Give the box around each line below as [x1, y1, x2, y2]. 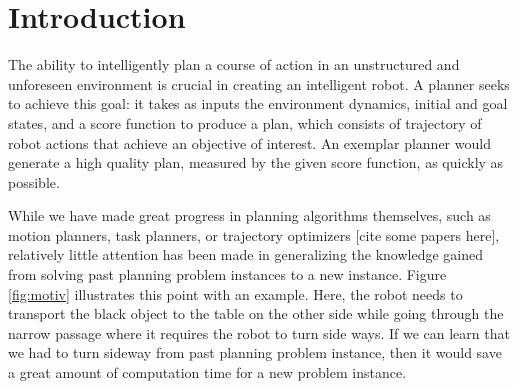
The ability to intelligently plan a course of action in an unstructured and [8, 54, 460, 75]
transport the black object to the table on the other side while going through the [8, 303, 504, 324]
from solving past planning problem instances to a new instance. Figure [8, 264, 447, 285]
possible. [8, 171, 60, 192]
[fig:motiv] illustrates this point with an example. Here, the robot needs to [8, 283, 463, 304]
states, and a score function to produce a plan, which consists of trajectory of [8, 112, 482, 133]
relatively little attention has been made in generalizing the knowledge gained [8, 244, 483, 265]
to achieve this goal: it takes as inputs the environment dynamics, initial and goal [8, 93, 508, 114]
